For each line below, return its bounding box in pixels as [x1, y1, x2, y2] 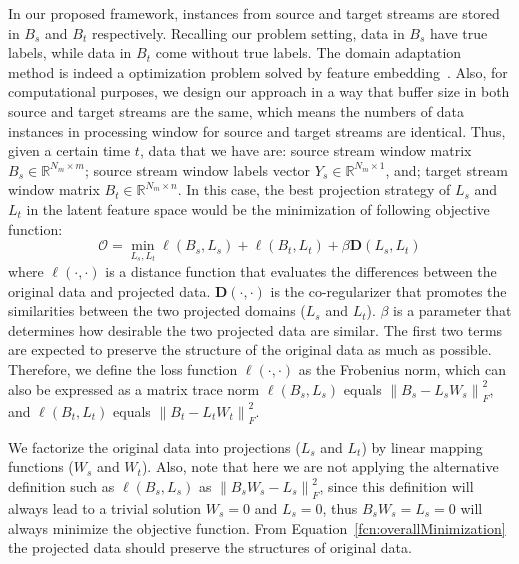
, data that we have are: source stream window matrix [139, 140, 472, 161]
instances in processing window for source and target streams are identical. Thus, [8, 120, 506, 141]
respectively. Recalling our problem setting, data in [91, 22, 405, 43]
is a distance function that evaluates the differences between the [105, 260, 497, 281]
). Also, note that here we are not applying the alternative [141, 456, 499, 477]
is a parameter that [393, 300, 512, 321]
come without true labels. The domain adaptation [155, 42, 462, 63]
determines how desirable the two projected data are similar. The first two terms [8, 319, 503, 340]
